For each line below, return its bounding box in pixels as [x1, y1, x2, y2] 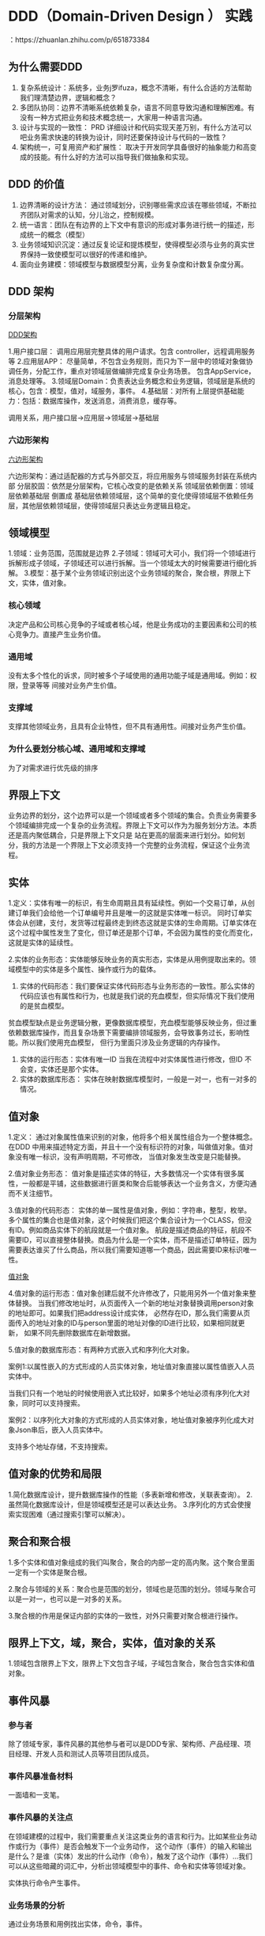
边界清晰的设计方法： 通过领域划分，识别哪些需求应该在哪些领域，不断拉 [19, 199, 257, 210]
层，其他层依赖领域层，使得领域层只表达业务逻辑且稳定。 [8, 500, 195, 511]
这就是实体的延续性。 [8, 938, 77, 947]
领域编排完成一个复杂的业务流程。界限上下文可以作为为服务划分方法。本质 [14, 821, 257, 830]
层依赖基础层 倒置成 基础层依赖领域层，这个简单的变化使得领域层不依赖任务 [8, 491, 254, 500]
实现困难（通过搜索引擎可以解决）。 [14, 1509, 129, 1519]
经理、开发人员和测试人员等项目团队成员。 [14, 1749, 154, 1759]
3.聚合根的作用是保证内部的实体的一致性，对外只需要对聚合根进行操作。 [8, 1611, 243, 1620]
